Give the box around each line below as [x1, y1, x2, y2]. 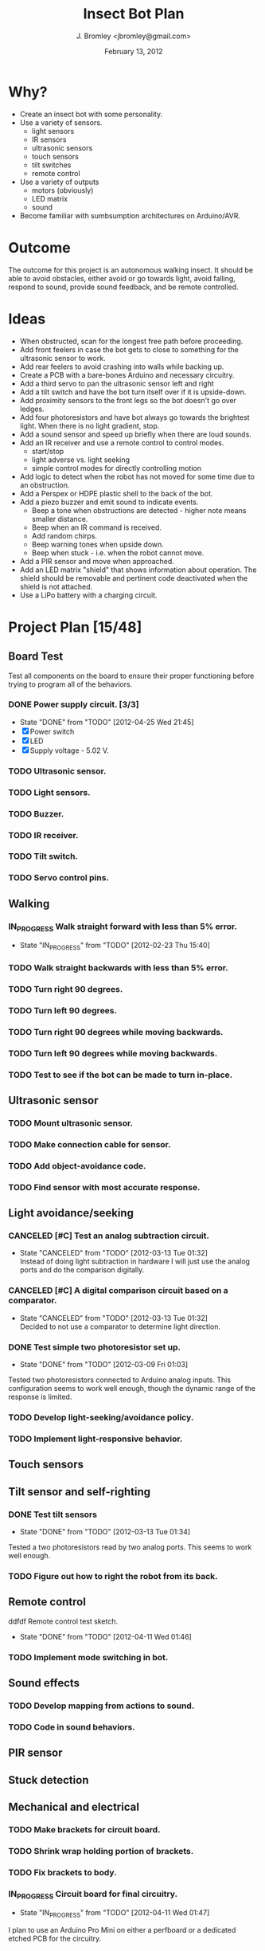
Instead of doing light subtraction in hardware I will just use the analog [19, 1256, 251, 1267]
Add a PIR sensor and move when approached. [19, 556, 175, 566]
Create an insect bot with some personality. [19, 109, 163, 119]
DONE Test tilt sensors [8, 1509, 98, 1520]
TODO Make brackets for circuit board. [8, 1824, 161, 1835]
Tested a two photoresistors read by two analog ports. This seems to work [8, 1542, 252, 1552]
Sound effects [8, 1676, 80, 1690]
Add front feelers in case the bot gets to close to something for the [19, 344, 239, 355]
